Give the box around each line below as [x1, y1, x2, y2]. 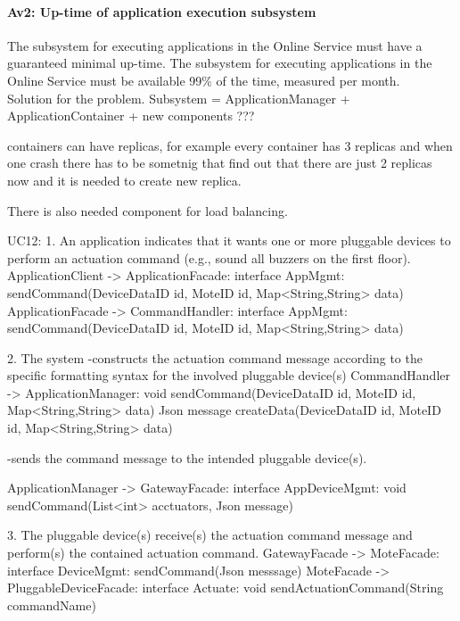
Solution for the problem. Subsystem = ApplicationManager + [7, 88, 350, 107]
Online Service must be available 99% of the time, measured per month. [7, 70, 400, 89]
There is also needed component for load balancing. [7, 201, 288, 219]
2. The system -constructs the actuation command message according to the [7, 348, 423, 367]
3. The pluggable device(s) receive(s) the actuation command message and [7, 526, 413, 544]
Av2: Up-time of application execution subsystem [7, 2, 316, 21]
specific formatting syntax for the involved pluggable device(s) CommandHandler [7, 366, 450, 385]
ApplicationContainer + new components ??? [7, 106, 255, 125]
